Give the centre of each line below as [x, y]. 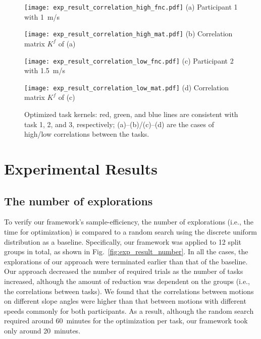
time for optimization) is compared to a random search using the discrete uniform [131, 231]
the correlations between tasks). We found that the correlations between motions [129, 291]
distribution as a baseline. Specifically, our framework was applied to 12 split [123, 241]
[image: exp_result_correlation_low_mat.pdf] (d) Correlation [127, 87]
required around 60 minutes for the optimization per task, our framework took [126, 321]
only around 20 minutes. [42, 330]
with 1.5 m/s [45, 70]
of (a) [67, 43]
